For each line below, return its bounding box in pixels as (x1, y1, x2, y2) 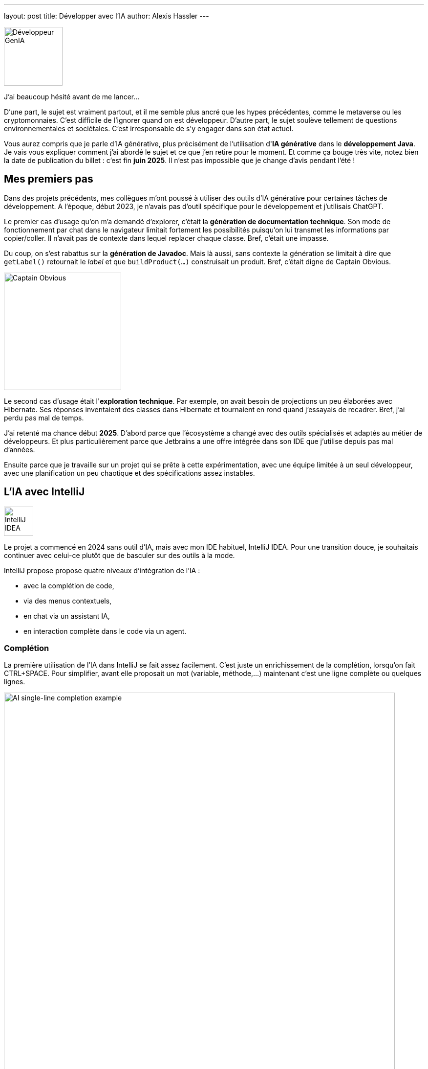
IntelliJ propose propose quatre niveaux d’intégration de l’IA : (4, 566, 200, 575)
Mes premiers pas (4, 173, 93, 186)
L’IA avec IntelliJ (4, 486, 85, 498)
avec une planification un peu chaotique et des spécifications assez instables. (4, 468, 255, 477)
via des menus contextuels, (23, 596, 112, 605)
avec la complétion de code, (23, 581, 114, 590)
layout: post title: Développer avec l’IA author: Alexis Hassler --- (4, 12, 209, 20)
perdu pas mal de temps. (4, 413, 84, 422)
